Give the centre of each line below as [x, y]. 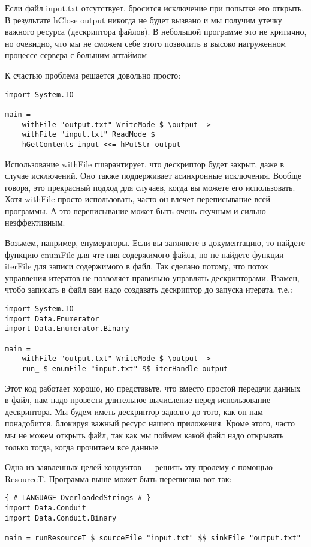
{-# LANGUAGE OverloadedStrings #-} [78, 498]
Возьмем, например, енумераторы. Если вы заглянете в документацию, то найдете [155, 243]
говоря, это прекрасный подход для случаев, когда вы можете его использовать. [150, 187]
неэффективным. [35, 222]
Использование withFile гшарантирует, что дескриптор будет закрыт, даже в [145, 163]
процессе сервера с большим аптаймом [76, 55]
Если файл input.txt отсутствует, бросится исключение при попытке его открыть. [155, 8]
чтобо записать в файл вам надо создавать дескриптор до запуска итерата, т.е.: [149, 289]
